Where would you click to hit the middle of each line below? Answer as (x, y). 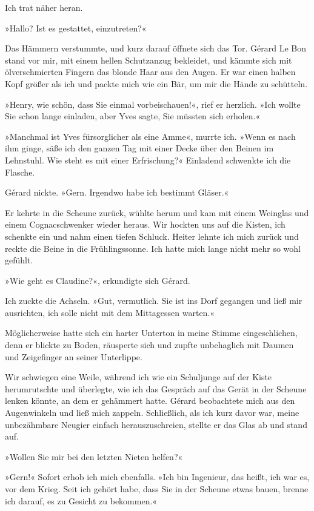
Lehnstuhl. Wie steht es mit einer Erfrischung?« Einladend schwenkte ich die (148, 160)
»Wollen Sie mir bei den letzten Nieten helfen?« (94, 456)
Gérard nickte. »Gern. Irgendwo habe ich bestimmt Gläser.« (117, 192)
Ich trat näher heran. (44, 7)
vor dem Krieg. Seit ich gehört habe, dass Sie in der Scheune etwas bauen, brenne (157, 489)
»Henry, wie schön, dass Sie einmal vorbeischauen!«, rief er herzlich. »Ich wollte (153, 104)
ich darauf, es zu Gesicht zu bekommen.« (81, 500)
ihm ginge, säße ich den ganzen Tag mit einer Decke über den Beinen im (139, 148)
